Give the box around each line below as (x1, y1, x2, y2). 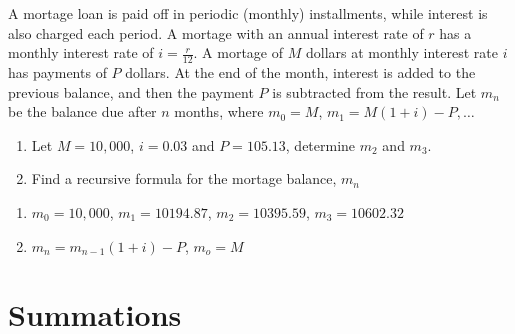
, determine (285, 134, 356, 155)
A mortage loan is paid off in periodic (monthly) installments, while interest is (8, 3, 488, 23)
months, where (174, 101, 264, 122)
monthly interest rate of (8, 42, 154, 63)
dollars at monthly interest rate (305, 42, 498, 63)
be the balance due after (8, 101, 157, 122)
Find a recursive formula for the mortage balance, (31, 168, 337, 189)
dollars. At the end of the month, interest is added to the (125, 62, 476, 83)
